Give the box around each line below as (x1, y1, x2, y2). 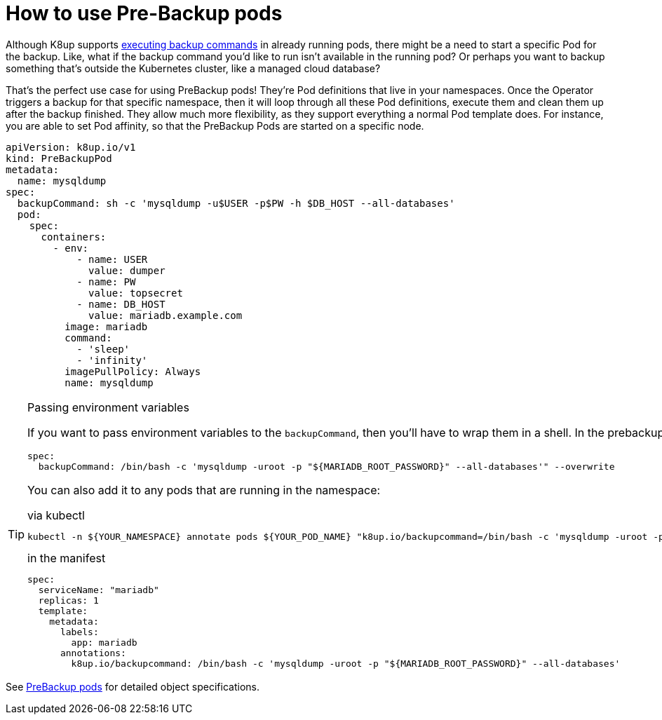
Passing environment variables (27, 400, 189, 414)
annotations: (60, 647, 126, 658)
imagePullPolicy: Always (65, 365, 201, 377)
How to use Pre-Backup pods (6, 1, 283, 25)
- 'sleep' (76, 343, 130, 355)
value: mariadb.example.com (88, 309, 243, 321)
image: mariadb (65, 320, 148, 332)
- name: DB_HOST (76, 298, 165, 310)
